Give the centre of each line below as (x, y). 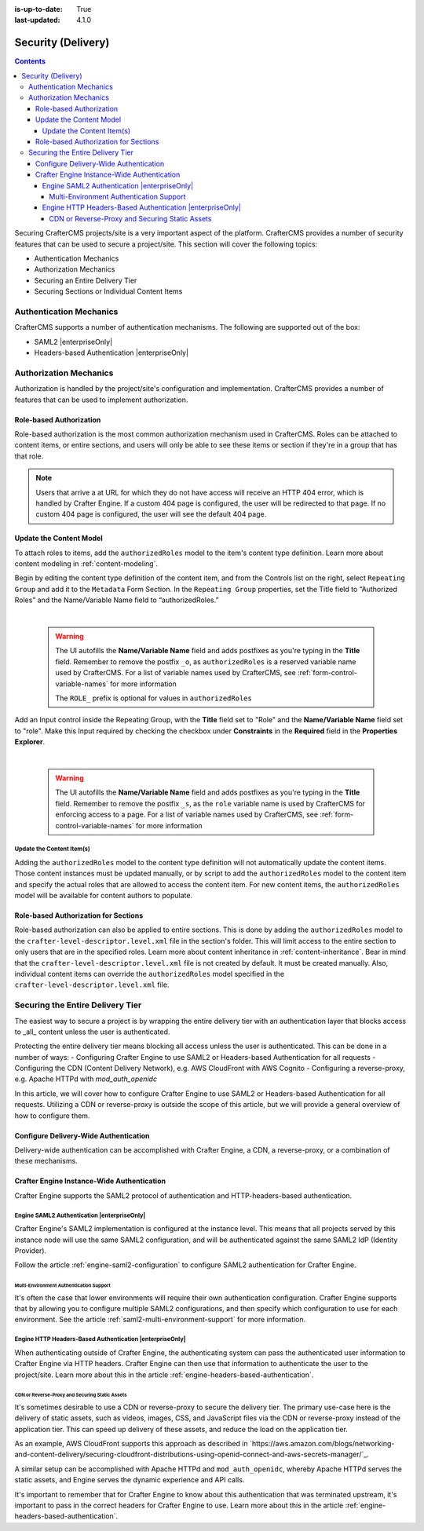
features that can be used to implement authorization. (101, 400)
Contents (30, 61)
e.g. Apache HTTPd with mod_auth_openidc (86, 1079)
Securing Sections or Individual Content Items (108, 291)
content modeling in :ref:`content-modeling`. (86, 564)
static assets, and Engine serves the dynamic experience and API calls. (130, 1480)
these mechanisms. (46, 1161)
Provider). (31, 1250)
